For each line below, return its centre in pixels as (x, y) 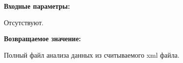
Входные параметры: (37, 6)
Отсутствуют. (24, 22)
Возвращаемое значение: (43, 39)
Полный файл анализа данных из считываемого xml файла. (92, 55)
